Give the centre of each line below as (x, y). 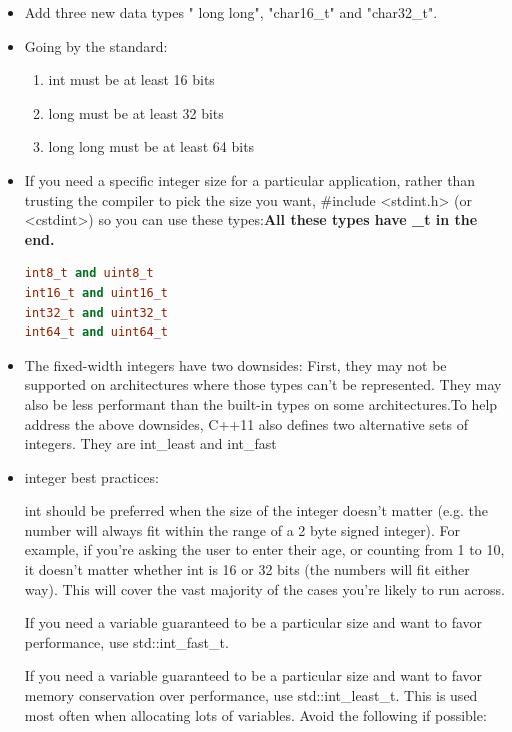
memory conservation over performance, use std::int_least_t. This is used (251, 695)
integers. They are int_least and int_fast (150, 443)
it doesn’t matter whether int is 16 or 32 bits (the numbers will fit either (247, 569)
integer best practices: (91, 476)
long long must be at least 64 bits (151, 146)
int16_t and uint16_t (96, 292)
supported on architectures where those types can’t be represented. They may (263, 384)
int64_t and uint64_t (96, 332)
